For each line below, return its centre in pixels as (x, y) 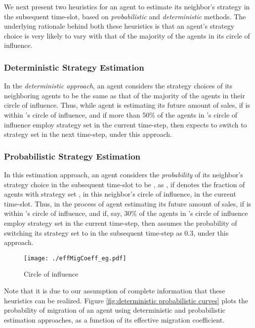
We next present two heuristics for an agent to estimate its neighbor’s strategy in (127, 6)
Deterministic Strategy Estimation (74, 67)
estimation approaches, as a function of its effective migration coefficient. (114, 319)
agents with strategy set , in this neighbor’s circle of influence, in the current (120, 194)
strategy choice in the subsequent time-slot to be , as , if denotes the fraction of (125, 184)
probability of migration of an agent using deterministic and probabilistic (115, 310)
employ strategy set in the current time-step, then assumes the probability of (121, 223)
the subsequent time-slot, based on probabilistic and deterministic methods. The (125, 16)
